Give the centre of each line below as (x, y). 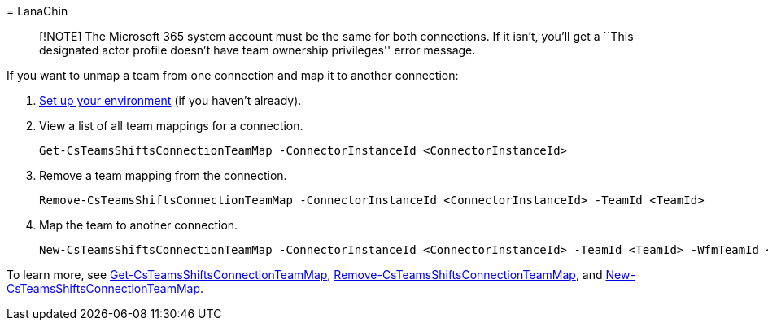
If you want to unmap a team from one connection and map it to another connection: (233, 75)
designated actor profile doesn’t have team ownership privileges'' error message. (257, 50)
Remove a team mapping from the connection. (163, 175)
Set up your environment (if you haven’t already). (170, 100)
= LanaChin (37, 11)
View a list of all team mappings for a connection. (171, 126)
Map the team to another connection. (139, 225)
